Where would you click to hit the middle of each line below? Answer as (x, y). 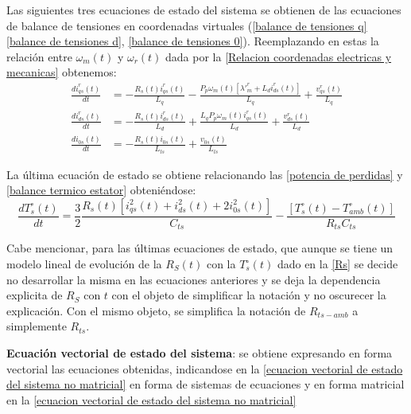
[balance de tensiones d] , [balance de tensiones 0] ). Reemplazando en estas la (193, 41)
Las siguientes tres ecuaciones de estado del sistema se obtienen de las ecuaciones (204, 10)
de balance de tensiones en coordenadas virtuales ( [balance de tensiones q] (187, 25)
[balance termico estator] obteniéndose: (101, 190)
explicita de (35, 295)
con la (221, 264)
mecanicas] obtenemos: (62, 72)
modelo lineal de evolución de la (84, 264)
